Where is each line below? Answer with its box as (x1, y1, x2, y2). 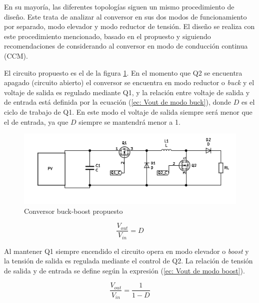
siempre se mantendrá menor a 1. (78, 116, 180, 127)
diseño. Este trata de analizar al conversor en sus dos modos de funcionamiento (4, 11, 247, 22)
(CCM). (4, 50, 28, 61)
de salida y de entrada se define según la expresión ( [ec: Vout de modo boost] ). (4, 265, 245, 275)
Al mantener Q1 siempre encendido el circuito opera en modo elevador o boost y (4, 245, 249, 256)
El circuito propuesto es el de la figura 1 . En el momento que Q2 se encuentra (4, 67, 242, 78)
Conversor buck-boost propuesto (24, 205, 123, 216)
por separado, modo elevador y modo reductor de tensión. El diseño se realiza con (4, 21, 255, 32)
